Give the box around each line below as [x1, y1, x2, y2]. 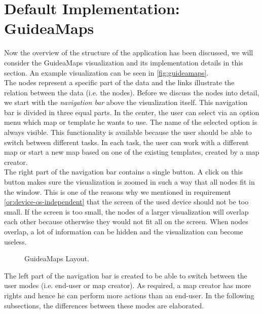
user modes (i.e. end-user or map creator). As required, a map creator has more [4, 280, 251, 291]
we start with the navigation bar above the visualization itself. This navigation [4, 97, 248, 108]
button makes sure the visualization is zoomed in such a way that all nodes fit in [4, 177, 255, 187]
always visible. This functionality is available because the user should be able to [4, 127, 252, 137]
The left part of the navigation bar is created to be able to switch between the [4, 270, 247, 281]
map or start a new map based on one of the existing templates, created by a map [4, 147, 259, 157]
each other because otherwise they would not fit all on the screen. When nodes [4, 216, 248, 227]
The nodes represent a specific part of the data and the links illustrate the [4, 77, 235, 88]
